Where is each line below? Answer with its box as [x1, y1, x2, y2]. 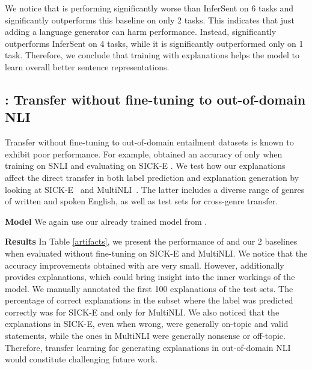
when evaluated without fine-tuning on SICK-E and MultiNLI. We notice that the [5, 246, 308, 259]
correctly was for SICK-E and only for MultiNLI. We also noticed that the [5, 305, 280, 318]
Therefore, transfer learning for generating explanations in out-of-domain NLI [5, 341, 291, 353]
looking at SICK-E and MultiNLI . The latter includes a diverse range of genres [5, 183, 305, 195]
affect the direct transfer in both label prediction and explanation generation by [5, 171, 299, 183]
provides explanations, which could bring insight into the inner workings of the [5, 270, 295, 283]
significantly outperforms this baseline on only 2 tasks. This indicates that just [5, 13, 295, 26]
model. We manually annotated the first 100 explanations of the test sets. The [5, 282, 293, 294]
